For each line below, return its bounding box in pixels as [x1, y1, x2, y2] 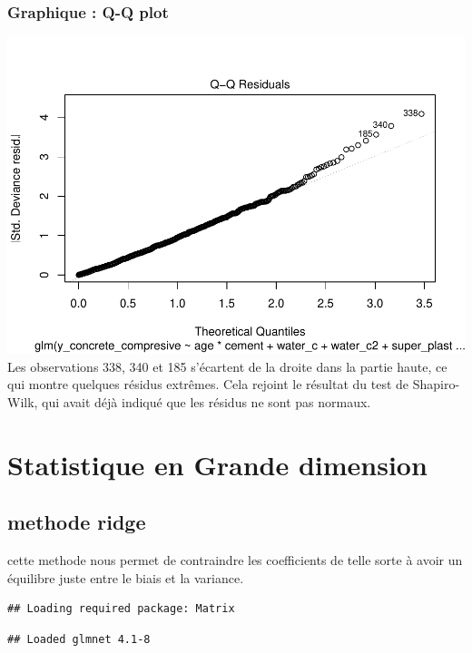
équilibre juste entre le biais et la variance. [7, 568, 244, 587]
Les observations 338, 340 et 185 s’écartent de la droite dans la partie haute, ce [7, 356, 447, 375]
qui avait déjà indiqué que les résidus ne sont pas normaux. [42, 392, 371, 411]
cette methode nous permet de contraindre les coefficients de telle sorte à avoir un [7, 551, 463, 570]
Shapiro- [412, 375, 460, 394]
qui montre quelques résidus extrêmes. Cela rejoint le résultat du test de [7, 375, 409, 394]
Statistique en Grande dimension [7, 445, 428, 482]
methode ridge [7, 508, 146, 536]
